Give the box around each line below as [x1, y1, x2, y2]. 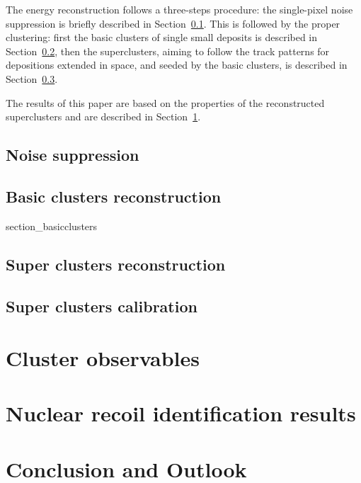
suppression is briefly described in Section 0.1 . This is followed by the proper [6, 16, 340, 30]
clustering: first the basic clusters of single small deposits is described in [6, 30, 318, 45]
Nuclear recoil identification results [6, 399, 356, 428]
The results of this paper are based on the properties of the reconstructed [6, 95, 325, 110]
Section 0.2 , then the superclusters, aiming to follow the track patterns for [6, 43, 330, 58]
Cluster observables [6, 343, 200, 373]
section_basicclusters [6, 218, 98, 233]
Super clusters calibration [6, 295, 197, 317]
